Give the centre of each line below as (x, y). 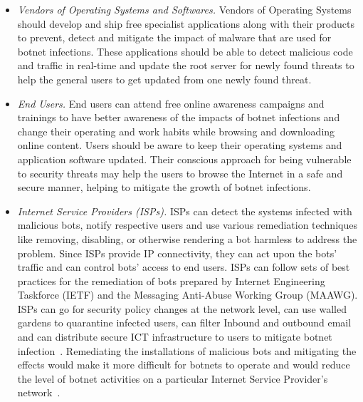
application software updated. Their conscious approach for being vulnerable (184, 159)
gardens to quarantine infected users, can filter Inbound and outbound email (184, 323)
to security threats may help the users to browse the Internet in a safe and (180, 173)
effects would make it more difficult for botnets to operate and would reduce (184, 365)
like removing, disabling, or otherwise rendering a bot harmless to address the (187, 238)
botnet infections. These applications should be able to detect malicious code (185, 51)
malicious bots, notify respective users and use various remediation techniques (187, 225)
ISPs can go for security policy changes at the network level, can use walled (182, 308)
